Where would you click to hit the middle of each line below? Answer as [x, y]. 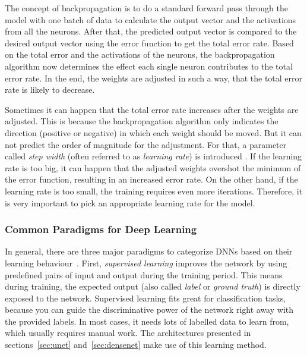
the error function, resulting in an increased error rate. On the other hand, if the [151, 179]
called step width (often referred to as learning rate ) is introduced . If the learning [153, 156]
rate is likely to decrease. [50, 89]
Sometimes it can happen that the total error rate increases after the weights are [152, 109]
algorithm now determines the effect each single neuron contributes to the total [149, 66]
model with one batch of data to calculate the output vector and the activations [151, 19]
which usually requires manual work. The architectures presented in [128, 333]
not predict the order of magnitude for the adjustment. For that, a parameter [146, 144]
